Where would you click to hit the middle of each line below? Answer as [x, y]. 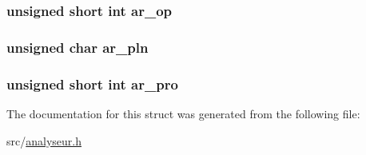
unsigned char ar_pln [78, 47]
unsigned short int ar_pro [92, 83]
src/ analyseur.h [44, 140]
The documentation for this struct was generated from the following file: [183, 113]
